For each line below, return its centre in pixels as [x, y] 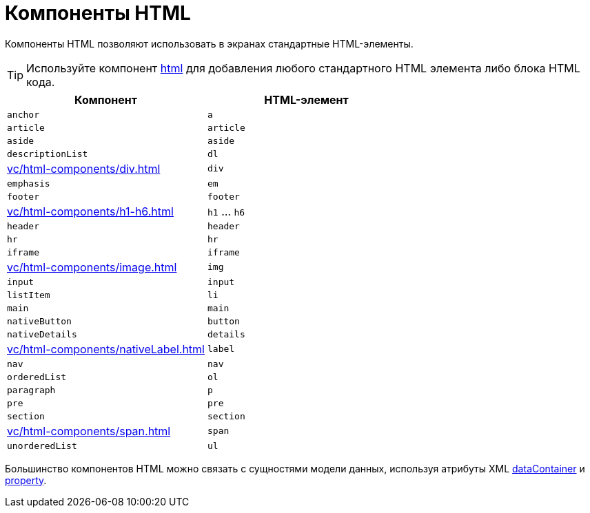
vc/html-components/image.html [92, 267]
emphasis [29, 183]
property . [26, 480]
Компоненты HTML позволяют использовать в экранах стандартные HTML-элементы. [209, 43]
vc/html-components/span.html [89, 431]
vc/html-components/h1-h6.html [90, 211]
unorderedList [42, 446]
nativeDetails [42, 334]
